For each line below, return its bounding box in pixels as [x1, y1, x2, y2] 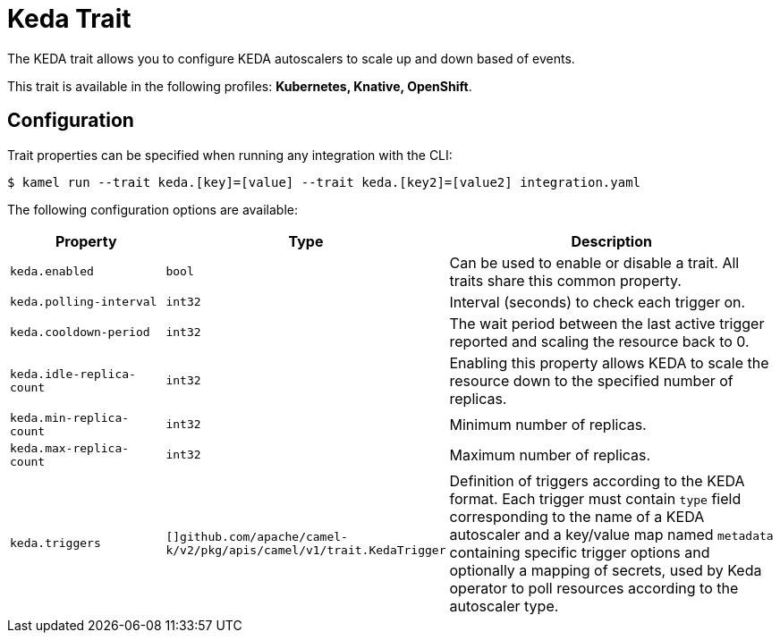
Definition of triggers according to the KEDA [449, 471, 745, 490]
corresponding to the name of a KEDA [449, 507, 705, 526]
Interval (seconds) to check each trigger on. [449, 292, 746, 311]
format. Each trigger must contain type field [449, 489, 742, 508]
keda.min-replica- [10, 410, 130, 425]
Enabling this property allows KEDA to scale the [449, 353, 769, 372]
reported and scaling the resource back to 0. [449, 332, 750, 350]
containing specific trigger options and [449, 543, 710, 561]
